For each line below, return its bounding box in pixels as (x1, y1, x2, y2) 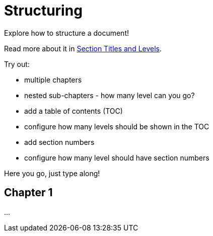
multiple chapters (24, 75, 82, 84)
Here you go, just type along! (4, 169, 100, 178)
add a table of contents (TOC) (24, 106, 123, 115)
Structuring (4, 2, 83, 19)
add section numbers (24, 137, 95, 146)
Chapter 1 (4, 186, 53, 199)
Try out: (4, 59, 30, 68)
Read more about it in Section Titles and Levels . (4, 44, 162, 53)
